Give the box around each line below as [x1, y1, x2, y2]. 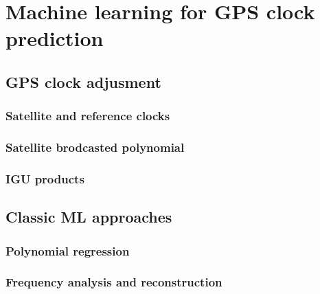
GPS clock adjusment [5, 71, 161, 92]
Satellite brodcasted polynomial [5, 139, 185, 156]
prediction [5, 24, 104, 52]
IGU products [5, 170, 84, 187]
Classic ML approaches [5, 206, 172, 227]
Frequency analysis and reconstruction [5, 273, 222, 291]
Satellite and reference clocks [5, 107, 170, 124]
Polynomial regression [5, 242, 130, 259]
